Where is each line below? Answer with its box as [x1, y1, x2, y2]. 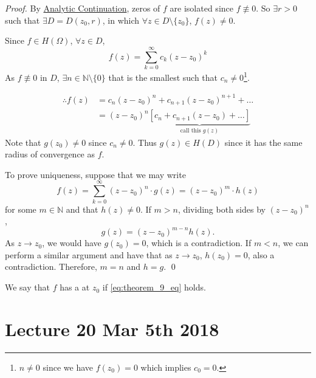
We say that [5, 281, 50, 294]
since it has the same [224, 136, 303, 148]
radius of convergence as [5, 148, 95, 160]
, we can [278, 236, 309, 249]
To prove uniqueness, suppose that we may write [5, 168, 186, 180]
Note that [5, 136, 41, 148]
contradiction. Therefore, [5, 260, 97, 273]
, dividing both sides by [177, 202, 266, 215]
